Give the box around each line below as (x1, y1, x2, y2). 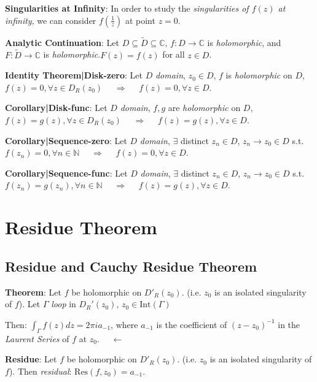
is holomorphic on (225, 69, 292, 82)
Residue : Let (5, 353, 57, 365)
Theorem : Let (5, 285, 61, 298)
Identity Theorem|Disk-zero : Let (5, 69, 143, 82)
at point (125, 13, 155, 26)
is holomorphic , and (207, 36, 281, 48)
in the (278, 318, 300, 330)
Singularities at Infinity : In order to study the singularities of (5, 2, 249, 14)
